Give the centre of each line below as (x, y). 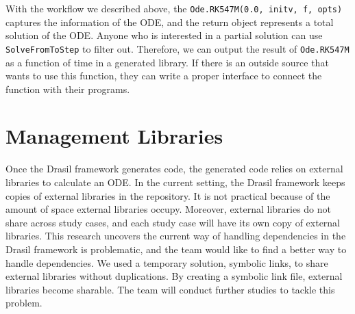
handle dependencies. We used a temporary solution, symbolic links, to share (167, 262)
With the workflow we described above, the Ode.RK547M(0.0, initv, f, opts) (174, 8)
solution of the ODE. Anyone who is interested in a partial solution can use (164, 35)
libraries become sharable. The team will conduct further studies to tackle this (170, 289)
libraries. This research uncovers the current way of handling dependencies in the (176, 236)
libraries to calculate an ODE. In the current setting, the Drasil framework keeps (175, 182)
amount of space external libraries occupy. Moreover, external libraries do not (169, 209)
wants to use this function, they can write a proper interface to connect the (164, 76)
